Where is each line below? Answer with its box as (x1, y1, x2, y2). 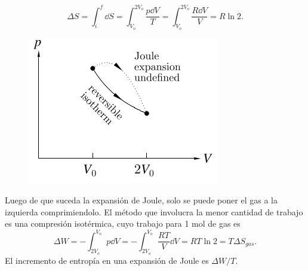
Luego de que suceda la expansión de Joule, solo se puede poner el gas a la (5, 194, 278, 206)
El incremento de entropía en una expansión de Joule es (5, 254, 209, 266)
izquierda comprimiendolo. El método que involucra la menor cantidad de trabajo (5, 205, 303, 218)
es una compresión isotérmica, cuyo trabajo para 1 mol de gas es (5, 217, 241, 230)
